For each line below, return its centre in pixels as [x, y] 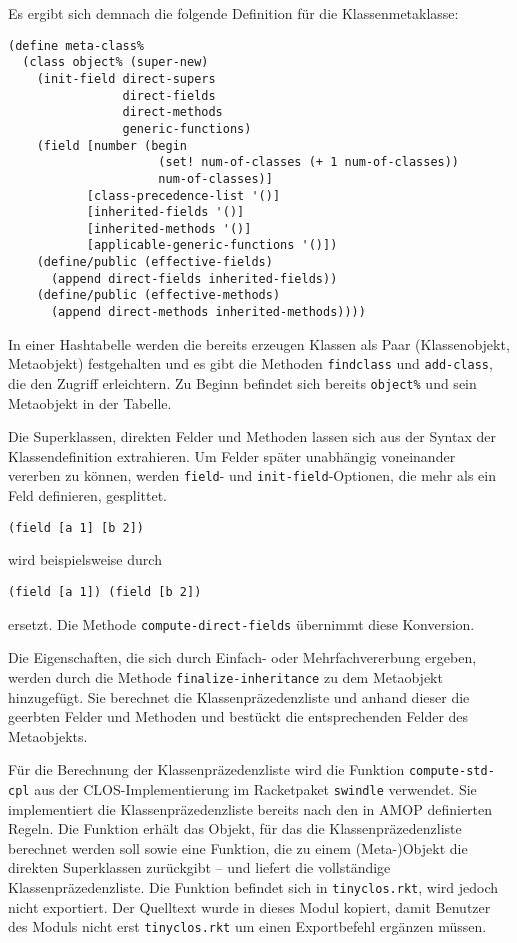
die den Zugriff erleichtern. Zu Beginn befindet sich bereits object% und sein [242, 383]
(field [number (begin [111, 145]
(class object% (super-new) [115, 62]
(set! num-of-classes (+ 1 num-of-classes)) [309, 162]
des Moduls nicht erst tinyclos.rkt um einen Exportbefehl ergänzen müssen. [247, 926]
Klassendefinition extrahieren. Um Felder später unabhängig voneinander [232, 455]
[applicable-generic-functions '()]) [212, 245]
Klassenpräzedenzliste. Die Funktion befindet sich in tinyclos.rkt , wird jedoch [253, 886]
